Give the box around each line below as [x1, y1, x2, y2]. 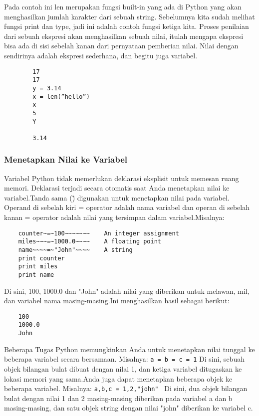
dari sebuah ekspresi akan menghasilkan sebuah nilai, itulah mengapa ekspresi [4, 30, 244, 41]
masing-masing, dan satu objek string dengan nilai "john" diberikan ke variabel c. [4, 403, 253, 413]
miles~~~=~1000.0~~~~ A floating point [18, 238, 161, 245]
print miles [18, 263, 58, 270]
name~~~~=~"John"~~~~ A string [18, 246, 133, 253]
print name [18, 271, 54, 278]
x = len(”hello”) [32, 93, 90, 100]
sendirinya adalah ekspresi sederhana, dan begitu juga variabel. [4, 50, 198, 60]
